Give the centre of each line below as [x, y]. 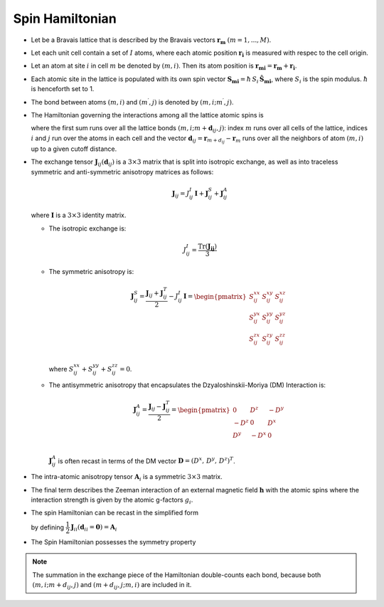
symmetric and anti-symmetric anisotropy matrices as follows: [122, 171]
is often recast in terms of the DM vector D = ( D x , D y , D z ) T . [146, 460]
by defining [47, 527]
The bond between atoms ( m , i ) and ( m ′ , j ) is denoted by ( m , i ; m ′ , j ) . [132, 101]
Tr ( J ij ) [207, 247]
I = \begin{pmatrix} [215, 296]
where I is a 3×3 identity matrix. [79, 215]
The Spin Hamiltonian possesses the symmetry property [113, 542]
